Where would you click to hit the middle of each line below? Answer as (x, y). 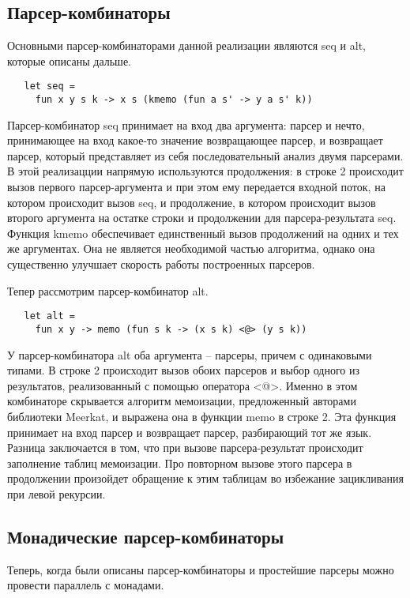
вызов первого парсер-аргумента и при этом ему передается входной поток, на (196, 187)
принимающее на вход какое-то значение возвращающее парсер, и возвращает (195, 140)
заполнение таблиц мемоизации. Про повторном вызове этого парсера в (180, 463)
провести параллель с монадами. (86, 585)
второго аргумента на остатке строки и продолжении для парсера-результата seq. (202, 218)
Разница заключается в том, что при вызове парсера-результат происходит (185, 448)
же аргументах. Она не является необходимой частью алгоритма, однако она (191, 248)
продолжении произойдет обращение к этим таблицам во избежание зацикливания (205, 478)
